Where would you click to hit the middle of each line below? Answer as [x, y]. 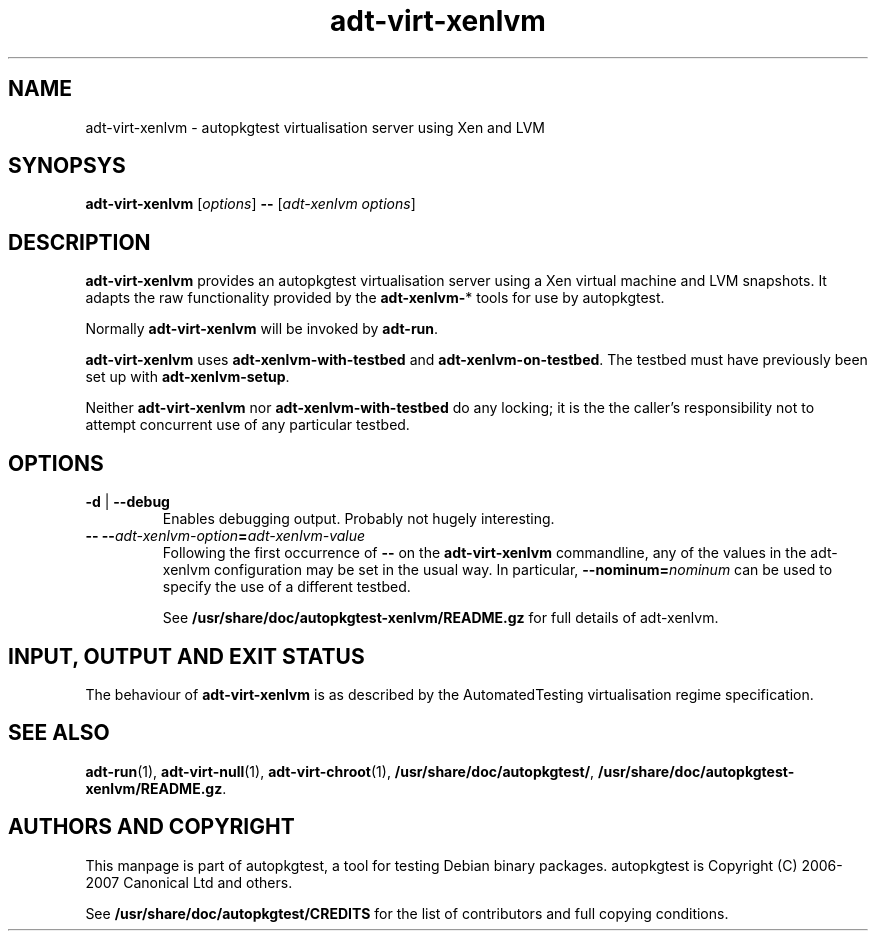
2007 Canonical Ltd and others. [189, 882]
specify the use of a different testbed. [286, 587]
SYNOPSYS [67, 166]
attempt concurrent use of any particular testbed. [247, 425]
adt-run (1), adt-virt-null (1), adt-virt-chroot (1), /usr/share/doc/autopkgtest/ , [340, 771]
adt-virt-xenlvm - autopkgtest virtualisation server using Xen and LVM [315, 127]
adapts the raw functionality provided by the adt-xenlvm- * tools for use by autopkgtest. [375, 298]
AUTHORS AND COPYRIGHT [151, 827]
